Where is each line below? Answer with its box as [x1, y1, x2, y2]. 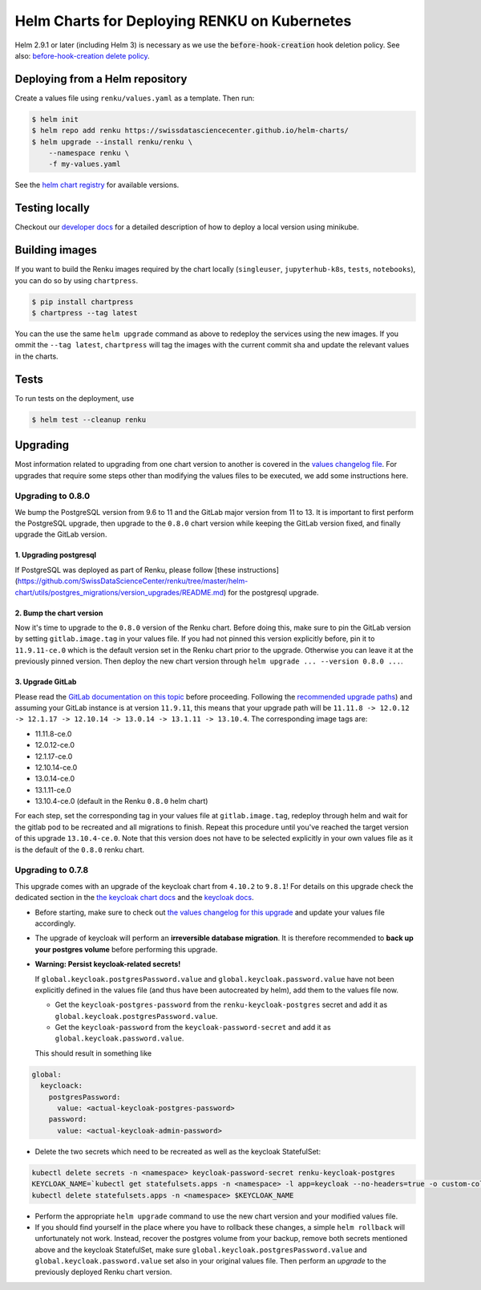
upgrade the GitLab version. [14, 529, 107, 539]
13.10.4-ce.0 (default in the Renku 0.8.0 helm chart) [34, 797, 208, 806]
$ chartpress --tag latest [31, 308, 138, 317]
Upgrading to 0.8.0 [14, 490, 91, 501]
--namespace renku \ [48, 148, 130, 157]
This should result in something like [34, 1048, 152, 1058]
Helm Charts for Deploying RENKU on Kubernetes [14, 12, 352, 30]
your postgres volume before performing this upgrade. [34, 944, 218, 954]
